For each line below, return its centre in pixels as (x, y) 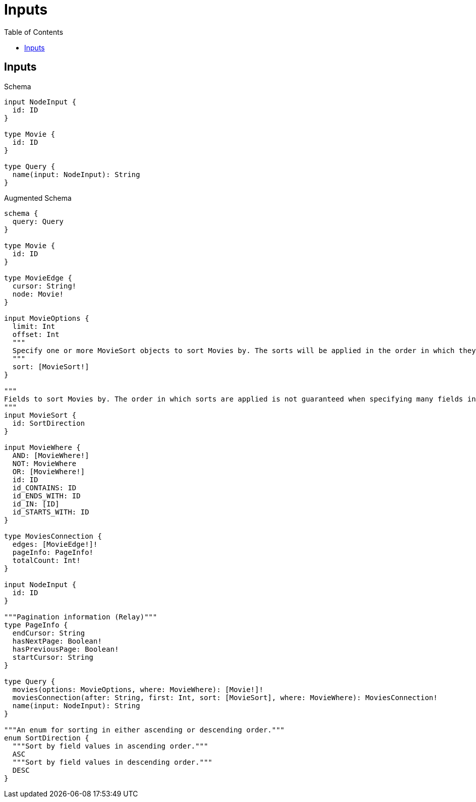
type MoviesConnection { (53, 536)
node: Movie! (38, 294)
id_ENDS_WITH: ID (46, 496)
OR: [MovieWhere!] (49, 471)
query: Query (38, 221)
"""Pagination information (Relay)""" (81, 617)
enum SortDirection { (47, 738)
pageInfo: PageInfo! (53, 552)
